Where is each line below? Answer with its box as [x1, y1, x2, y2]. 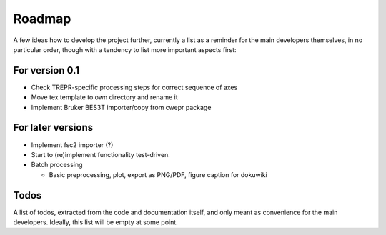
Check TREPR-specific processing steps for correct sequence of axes [31, 83, 238, 91]
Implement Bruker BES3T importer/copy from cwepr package [31, 103, 212, 111]
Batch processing [31, 161, 83, 169]
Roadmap [13, 11, 71, 26]
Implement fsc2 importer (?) [31, 140, 114, 149]
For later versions [13, 121, 93, 134]
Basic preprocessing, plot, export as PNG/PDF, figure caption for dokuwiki [49, 170, 267, 179]
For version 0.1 [13, 64, 80, 76]
